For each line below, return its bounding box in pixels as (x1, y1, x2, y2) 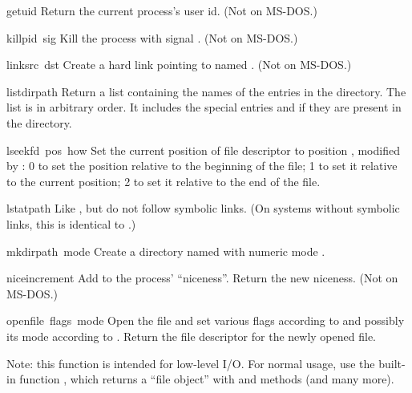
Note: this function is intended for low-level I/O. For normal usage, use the (6, 355, 375, 371)
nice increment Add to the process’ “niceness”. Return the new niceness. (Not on (6, 269, 398, 286)
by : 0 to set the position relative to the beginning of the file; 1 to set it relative (6, 157, 398, 174)
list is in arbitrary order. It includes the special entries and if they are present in (6, 99, 402, 115)
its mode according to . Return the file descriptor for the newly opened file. (6, 327, 376, 344)
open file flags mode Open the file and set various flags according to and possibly (6, 312, 405, 329)
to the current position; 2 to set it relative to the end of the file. (6, 172, 321, 189)
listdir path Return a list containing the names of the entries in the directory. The (6, 83, 406, 99)
